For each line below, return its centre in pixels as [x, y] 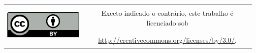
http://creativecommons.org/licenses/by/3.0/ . [167, 40]
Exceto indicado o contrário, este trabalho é [167, 13]
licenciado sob [167, 22]
